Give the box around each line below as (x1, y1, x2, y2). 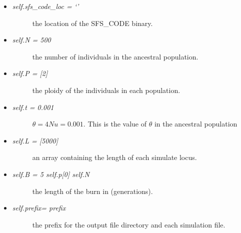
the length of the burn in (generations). (32, 185, 153, 196)
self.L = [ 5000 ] (12, 135, 58, 145)
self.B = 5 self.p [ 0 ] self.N (12, 168, 89, 179)
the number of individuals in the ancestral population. (32, 51, 198, 61)
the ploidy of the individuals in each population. (32, 84, 180, 95)
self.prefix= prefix (12, 202, 66, 213)
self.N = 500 (12, 34, 51, 45)
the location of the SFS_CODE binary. (32, 17, 153, 28)
